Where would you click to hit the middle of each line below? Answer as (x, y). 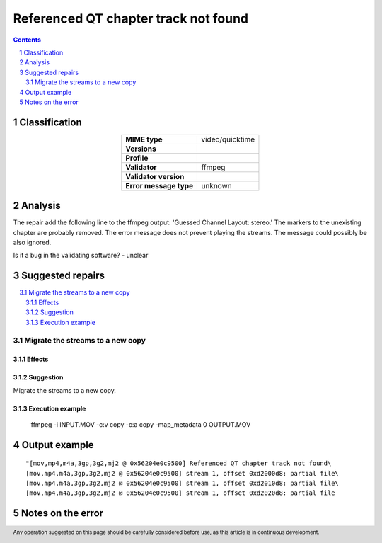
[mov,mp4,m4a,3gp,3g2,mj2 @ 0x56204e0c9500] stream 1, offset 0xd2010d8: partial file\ (183, 484)
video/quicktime (228, 139)
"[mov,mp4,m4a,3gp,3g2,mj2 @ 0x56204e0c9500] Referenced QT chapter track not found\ (179, 463)
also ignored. (32, 242)
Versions (140, 149)
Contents (27, 40)
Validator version (155, 176)
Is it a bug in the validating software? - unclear (81, 256)
